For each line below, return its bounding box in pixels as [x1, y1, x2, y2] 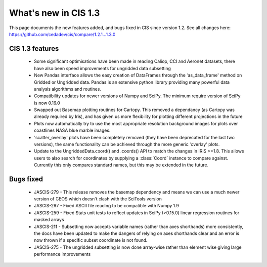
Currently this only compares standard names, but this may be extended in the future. [34, 162, 209, 168]
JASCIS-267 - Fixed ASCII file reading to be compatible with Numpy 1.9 [34, 203, 179, 209]
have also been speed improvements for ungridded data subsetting [34, 65, 171, 71]
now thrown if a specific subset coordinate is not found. [34, 237, 148, 243]
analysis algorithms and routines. [34, 86, 101, 92]
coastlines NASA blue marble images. [34, 127, 111, 133]
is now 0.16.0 [34, 100, 60, 106]
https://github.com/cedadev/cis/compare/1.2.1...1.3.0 [9, 31, 116, 37]
